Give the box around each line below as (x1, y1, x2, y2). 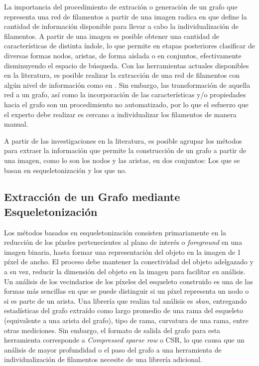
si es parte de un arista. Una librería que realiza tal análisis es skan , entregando (4, 295, 247, 306)
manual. (4, 119, 28, 129)
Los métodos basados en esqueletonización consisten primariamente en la (4, 227, 227, 237)
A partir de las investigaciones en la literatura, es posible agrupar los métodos (4, 135, 242, 146)
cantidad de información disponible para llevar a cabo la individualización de (4, 21, 239, 31)
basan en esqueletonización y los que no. (4, 165, 127, 175)
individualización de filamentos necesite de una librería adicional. (4, 354, 202, 365)
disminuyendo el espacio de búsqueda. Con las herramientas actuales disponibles (4, 60, 249, 70)
